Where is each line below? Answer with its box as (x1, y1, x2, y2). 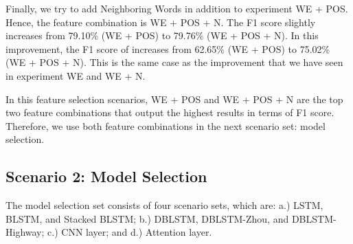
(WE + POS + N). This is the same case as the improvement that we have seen (5, 55, 343, 69)
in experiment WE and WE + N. (5, 68, 146, 82)
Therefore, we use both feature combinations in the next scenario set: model (5, 118, 326, 133)
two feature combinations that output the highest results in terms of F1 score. (5, 105, 334, 120)
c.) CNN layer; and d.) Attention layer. (47, 225, 212, 239)
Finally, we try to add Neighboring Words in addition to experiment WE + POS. (5, 1, 348, 15)
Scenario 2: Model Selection (5, 166, 207, 187)
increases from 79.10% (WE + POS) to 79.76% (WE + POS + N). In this (5, 28, 319, 43)
